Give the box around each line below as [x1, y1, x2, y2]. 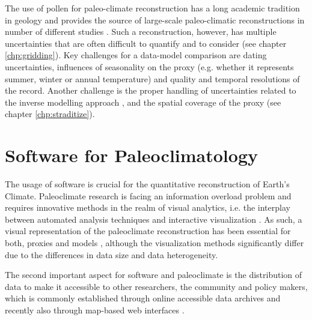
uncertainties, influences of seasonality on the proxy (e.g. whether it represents [5, 60, 294, 73]
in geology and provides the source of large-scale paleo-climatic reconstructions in [5, 13, 305, 26]
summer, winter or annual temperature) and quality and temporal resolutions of [5, 72, 300, 85]
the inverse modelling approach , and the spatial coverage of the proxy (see [5, 95, 281, 108]
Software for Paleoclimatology [5, 143, 258, 168]
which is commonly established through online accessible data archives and [5, 292, 281, 304]
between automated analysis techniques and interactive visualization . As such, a [5, 213, 302, 225]
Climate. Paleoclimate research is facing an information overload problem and [5, 189, 292, 202]
